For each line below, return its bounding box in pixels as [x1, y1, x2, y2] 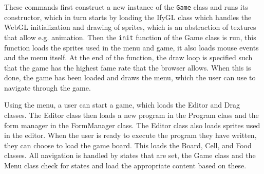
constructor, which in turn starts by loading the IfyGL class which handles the [4, 11, 252, 22]
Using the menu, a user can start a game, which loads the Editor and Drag [4, 99, 240, 110]
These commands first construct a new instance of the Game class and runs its [4, 2, 248, 12]
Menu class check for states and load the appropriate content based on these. [4, 160, 247, 171]
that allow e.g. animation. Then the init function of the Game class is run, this [4, 31, 256, 42]
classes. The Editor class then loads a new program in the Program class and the [4, 110, 259, 120]
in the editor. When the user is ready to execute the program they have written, [4, 130, 257, 141]
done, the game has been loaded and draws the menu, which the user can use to [4, 72, 256, 83]
